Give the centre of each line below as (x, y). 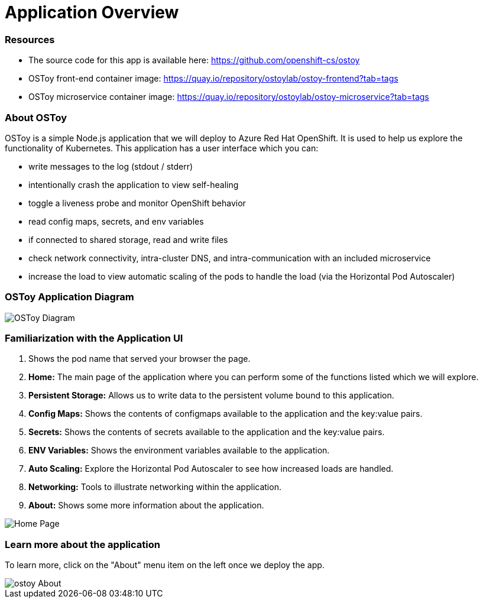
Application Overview (92, 12)
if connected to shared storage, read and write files (128, 239)
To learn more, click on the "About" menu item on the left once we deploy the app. (165, 565)
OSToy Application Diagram (69, 297)
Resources (30, 39)
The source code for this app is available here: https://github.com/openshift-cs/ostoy (194, 60)
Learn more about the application (82, 544)
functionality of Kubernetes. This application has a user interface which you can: (162, 148)
